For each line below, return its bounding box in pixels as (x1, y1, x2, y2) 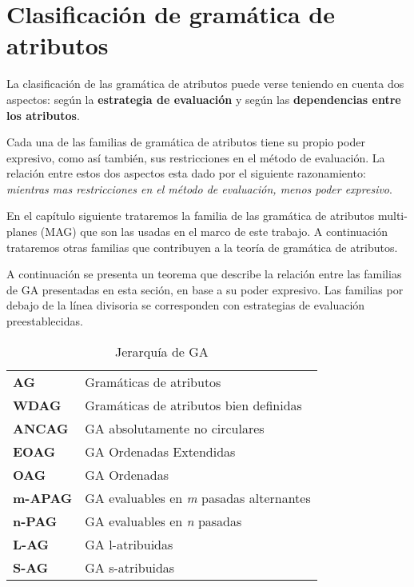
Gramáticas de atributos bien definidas (85, 395, 302, 414)
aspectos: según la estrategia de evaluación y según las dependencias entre (6, 90, 401, 107)
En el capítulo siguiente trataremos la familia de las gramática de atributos (6, 207, 375, 224)
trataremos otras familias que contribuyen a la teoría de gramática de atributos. (6, 238, 398, 255)
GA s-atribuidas (85, 557, 175, 577)
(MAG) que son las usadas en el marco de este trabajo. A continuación (40, 223, 388, 240)
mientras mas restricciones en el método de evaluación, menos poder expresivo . (6, 180, 392, 197)
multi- (377, 207, 408, 224)
